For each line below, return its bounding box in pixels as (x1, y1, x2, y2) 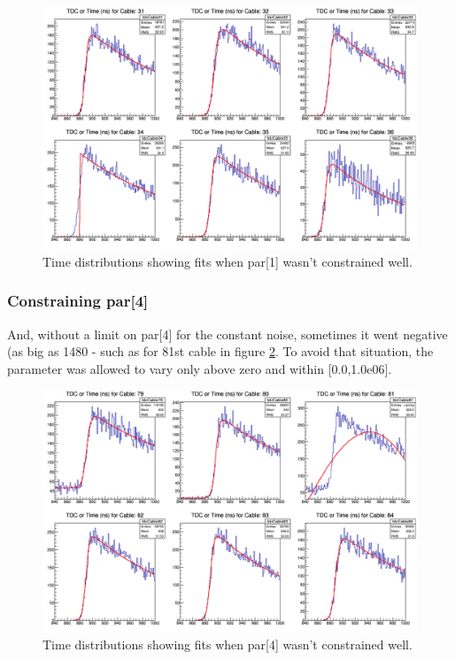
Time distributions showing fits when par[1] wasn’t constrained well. (42, 252, 413, 270)
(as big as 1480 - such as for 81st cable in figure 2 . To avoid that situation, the (7, 342, 434, 361)
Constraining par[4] (7, 290, 149, 312)
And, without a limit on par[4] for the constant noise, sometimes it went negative (7, 324, 448, 343)
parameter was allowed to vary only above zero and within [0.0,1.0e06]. (7, 359, 392, 377)
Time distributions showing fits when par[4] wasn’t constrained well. (42, 635, 413, 654)
